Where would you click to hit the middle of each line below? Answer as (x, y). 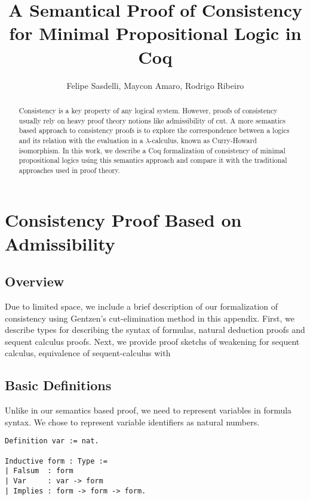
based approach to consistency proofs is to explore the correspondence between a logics (154, 130)
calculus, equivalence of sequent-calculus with (88, 353)
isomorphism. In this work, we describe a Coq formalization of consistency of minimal (152, 150)
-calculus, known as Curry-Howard (203, 140)
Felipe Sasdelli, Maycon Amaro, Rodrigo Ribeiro (155, 85)
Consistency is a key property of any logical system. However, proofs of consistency (148, 110)
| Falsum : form (39, 471)
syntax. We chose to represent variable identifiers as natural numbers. (132, 422)
